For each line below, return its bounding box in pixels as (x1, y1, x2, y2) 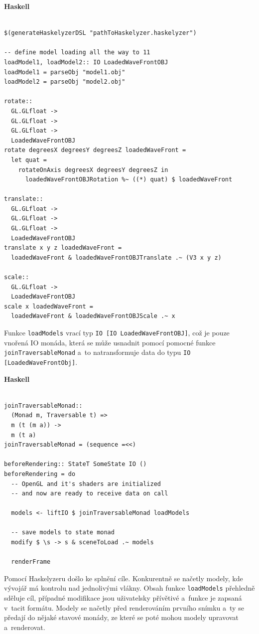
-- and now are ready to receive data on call (11, 490, 168, 497)
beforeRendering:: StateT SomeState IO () (4, 461, 147, 468)
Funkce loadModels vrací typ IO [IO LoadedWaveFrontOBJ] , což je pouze (4, 327, 230, 337)
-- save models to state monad (11, 529, 115, 536)
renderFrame (11, 558, 51, 566)
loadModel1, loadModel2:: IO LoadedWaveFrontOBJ (4, 58, 168, 66)
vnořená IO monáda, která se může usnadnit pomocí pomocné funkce (4, 337, 216, 347)
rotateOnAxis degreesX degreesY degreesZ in (18, 166, 168, 173)
